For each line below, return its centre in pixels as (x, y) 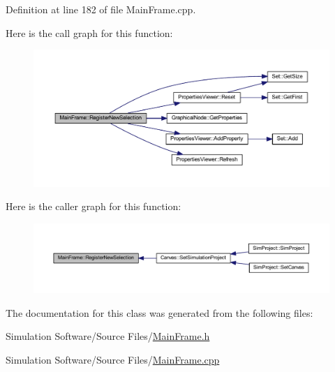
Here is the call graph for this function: (89, 32)
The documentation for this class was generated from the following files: (159, 312)
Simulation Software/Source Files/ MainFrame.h (108, 336)
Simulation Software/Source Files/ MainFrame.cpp (113, 360)
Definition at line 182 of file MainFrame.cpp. (101, 9)
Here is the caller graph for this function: (94, 206)
